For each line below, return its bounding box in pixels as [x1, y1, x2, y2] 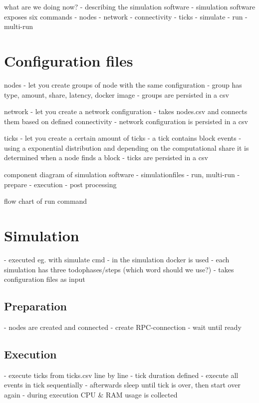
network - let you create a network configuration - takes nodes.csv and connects [4, 106, 248, 117]
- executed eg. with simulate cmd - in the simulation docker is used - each [4, 254, 230, 264]
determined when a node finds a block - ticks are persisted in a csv [4, 152, 208, 163]
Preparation [4, 298, 67, 314]
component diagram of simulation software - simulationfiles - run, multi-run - [4, 169, 240, 180]
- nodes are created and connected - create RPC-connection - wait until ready [4, 321, 242, 332]
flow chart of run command [4, 196, 87, 206]
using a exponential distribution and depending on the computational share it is [4, 142, 249, 153]
